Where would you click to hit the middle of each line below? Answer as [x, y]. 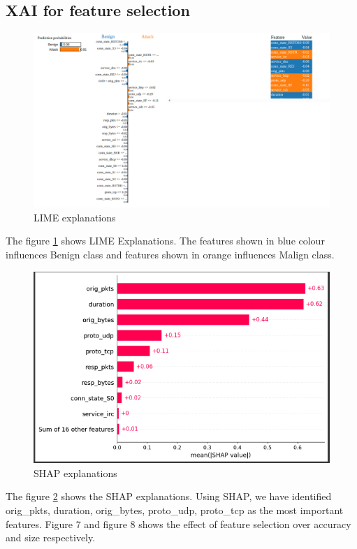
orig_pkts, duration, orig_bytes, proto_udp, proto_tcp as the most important [175, 510]
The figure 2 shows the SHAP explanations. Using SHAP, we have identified [169, 496]
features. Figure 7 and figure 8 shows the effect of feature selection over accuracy [178, 524]
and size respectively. [51, 537]
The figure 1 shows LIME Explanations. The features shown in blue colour [165, 241]
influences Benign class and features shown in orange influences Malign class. [170, 255]
